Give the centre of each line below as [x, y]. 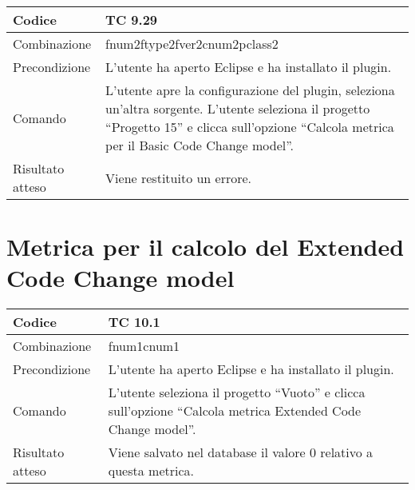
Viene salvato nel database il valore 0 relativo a [241, 452]
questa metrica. [151, 471]
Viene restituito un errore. [179, 177]
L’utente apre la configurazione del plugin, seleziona [250, 90]
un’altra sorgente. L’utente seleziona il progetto [238, 108]
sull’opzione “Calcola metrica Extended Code [235, 411]
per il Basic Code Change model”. [200, 145]
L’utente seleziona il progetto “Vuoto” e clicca [237, 392]
